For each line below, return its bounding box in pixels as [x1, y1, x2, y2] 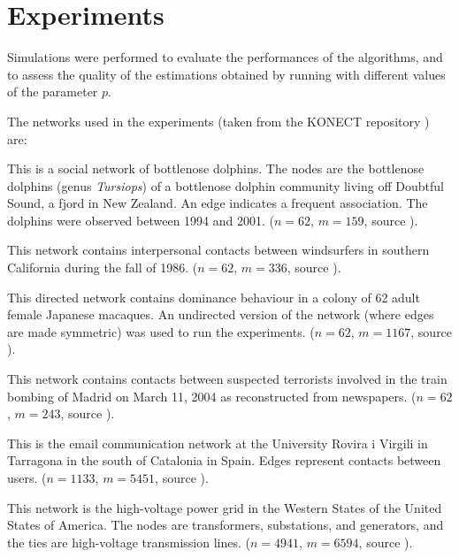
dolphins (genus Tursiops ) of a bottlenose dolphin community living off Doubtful [7, 176, 444, 195]
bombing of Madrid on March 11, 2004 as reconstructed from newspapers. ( [7, 386, 417, 405]
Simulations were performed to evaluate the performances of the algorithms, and [7, 48, 443, 66]
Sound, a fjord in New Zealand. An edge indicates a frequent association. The [7, 194, 428, 212]
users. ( [7, 469, 47, 486]
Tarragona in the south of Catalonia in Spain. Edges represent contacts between [7, 451, 441, 470]
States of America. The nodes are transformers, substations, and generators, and [7, 516, 444, 534]
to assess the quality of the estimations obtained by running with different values [7, 65, 446, 83]
